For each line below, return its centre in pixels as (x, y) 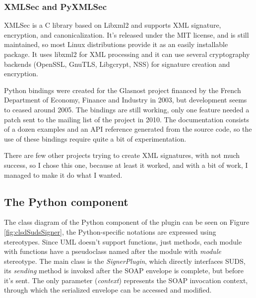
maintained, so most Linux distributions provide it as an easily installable (116, 44)
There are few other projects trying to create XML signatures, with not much (122, 155)
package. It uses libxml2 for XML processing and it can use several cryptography (127, 54)
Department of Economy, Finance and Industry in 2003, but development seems (126, 100)
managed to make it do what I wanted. (63, 174)
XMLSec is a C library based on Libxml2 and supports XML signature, (113, 25)
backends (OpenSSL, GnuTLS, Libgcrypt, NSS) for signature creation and (117, 64)
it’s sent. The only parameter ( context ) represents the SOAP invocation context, (126, 280)
